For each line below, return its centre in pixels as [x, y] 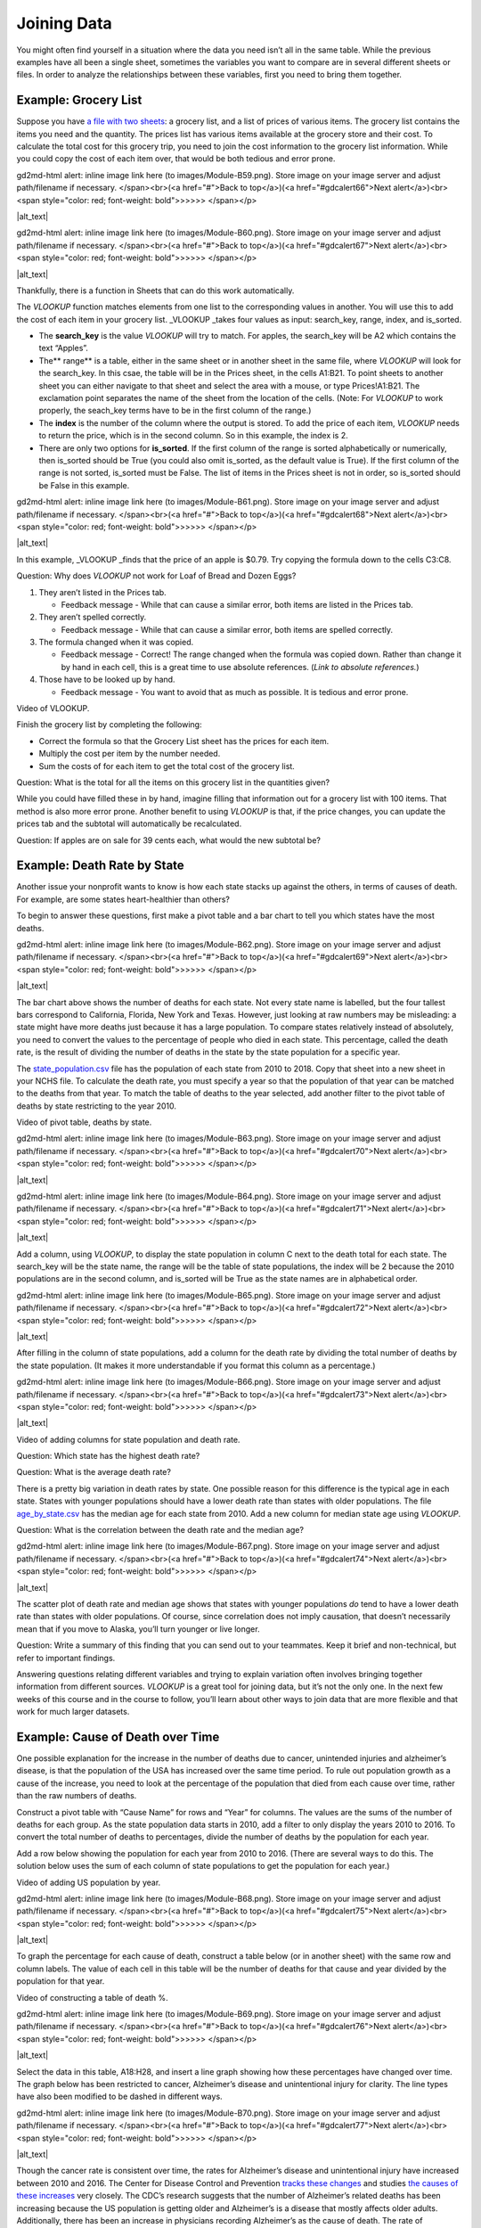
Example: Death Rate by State [100, 866]
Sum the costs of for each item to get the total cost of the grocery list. [167, 766]
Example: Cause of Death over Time [118, 1737]
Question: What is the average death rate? [94, 1472]
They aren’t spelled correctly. [93, 617]
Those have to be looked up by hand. [107, 680]
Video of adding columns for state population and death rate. [128, 1439]
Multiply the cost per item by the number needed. [130, 754]
